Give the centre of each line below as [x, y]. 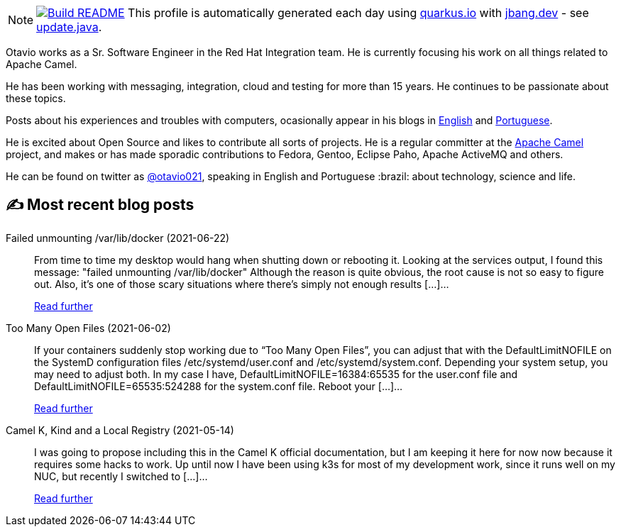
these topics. [36, 98]
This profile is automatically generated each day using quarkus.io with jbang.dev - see [358, 13]
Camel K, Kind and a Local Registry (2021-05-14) [120, 430]
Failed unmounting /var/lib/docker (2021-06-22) [118, 238]
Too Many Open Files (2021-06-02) [88, 328]
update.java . [69, 27]
